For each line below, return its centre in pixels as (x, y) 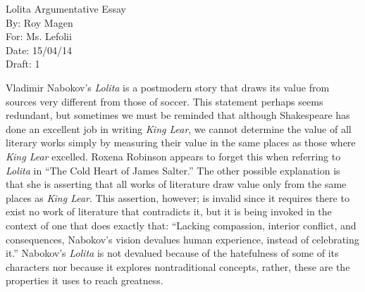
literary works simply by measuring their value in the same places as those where (181, 142)
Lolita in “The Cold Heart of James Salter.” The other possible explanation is (173, 170)
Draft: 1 (23, 64)
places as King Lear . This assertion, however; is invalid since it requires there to (178, 197)
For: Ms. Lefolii (39, 36)
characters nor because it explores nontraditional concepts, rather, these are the (178, 266)
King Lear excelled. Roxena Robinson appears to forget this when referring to (173, 156)
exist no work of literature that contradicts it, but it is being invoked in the (169, 211)
